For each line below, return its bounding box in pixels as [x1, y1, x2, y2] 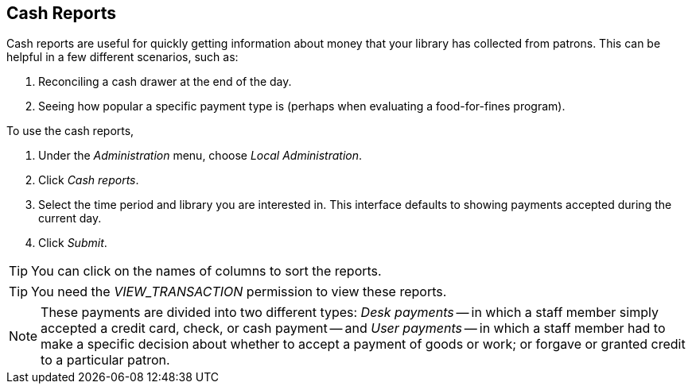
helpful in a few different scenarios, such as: [6, 50, 239, 64]
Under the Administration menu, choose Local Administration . [38, 149, 363, 163]
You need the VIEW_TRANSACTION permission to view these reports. [31, 284, 447, 300]
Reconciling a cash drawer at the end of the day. [38, 75, 292, 89]
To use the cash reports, [6, 124, 134, 138]
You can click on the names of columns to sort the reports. [31, 263, 382, 280]
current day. [38, 211, 102, 226]
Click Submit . [38, 236, 107, 250]
